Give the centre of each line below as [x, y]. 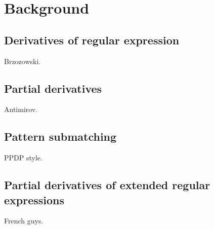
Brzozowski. [23, 61]
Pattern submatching [60, 136]
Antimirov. [21, 109]
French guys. [24, 221]
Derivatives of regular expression [92, 40]
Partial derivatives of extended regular [107, 185]
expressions [34, 199]
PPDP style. [23, 158]
